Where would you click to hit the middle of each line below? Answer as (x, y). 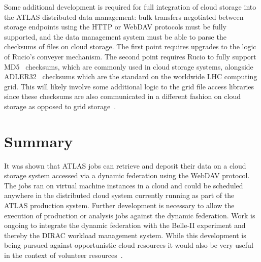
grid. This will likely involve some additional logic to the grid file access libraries (129, 86)
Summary (39, 141)
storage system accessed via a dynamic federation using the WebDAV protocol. (127, 175)
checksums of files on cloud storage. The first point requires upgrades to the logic (130, 46)
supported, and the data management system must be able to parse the (115, 36)
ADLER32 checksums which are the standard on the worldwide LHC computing (131, 76)
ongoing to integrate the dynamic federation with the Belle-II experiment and (125, 225)
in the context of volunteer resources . (63, 255)
